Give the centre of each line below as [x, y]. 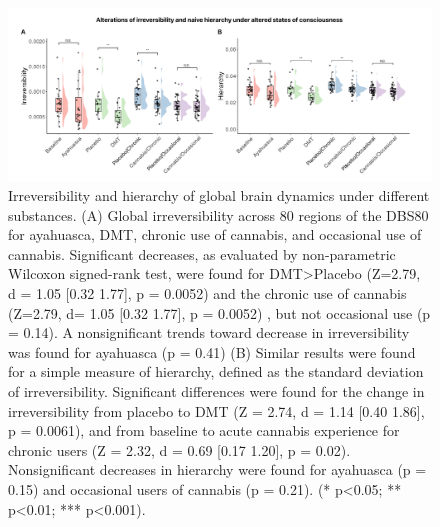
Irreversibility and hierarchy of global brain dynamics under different [219, 195]
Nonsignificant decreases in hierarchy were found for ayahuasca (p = [217, 469]
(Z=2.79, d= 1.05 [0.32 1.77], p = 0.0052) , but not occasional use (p [219, 312]
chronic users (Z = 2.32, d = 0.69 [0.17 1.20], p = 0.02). [179, 449]
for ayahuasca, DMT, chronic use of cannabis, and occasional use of [215, 234]
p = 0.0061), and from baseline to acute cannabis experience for [204, 430]
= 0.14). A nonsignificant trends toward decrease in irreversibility [209, 332]
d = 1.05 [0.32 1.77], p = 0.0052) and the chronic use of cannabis [207, 293]
